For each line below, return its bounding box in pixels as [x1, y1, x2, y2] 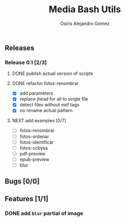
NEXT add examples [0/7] [12, 118, 67, 124]
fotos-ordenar [19, 133, 49, 140]
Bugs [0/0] [5, 177, 40, 186]
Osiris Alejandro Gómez [60, 20, 110, 26]
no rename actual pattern [19, 107, 73, 114]
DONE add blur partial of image [5, 210, 83, 217]
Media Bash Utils [48, 4, 121, 15]
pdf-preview [19, 150, 46, 156]
